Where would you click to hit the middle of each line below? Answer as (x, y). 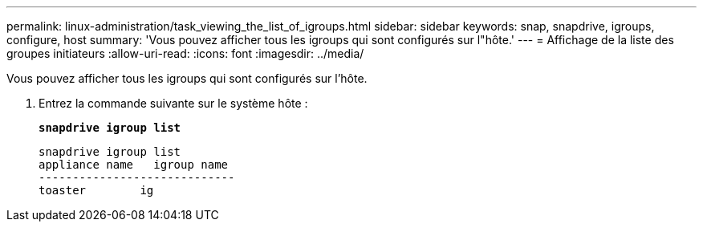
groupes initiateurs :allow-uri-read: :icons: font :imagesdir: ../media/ (185, 53)
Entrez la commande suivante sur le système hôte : (173, 103)
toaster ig (96, 190)
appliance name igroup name (134, 165)
